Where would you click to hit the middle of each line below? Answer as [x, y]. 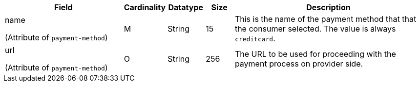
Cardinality [145, 7]
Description [328, 7]
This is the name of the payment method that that [325, 19]
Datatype [186, 7]
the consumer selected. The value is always [315, 29]
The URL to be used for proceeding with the [315, 54]
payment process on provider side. [299, 64]
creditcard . [255, 38]
